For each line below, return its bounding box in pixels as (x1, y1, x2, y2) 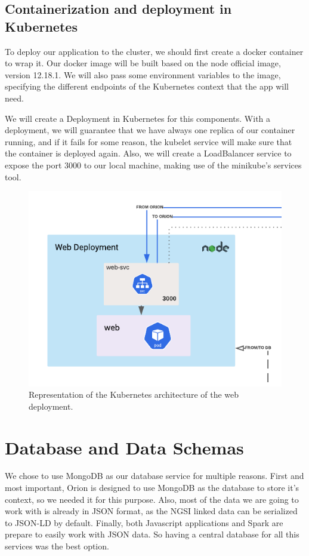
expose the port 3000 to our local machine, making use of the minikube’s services (5, 158, 302, 171)
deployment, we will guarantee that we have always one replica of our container (5, 124, 295, 136)
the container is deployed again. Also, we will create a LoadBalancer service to (5, 147, 292, 159)
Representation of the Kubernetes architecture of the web (29, 388, 239, 401)
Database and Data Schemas (5, 435, 244, 459)
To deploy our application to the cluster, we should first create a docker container (5, 45, 304, 57)
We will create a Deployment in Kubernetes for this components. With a (5, 112, 271, 124)
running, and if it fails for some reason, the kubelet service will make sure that (5, 135, 292, 148)
